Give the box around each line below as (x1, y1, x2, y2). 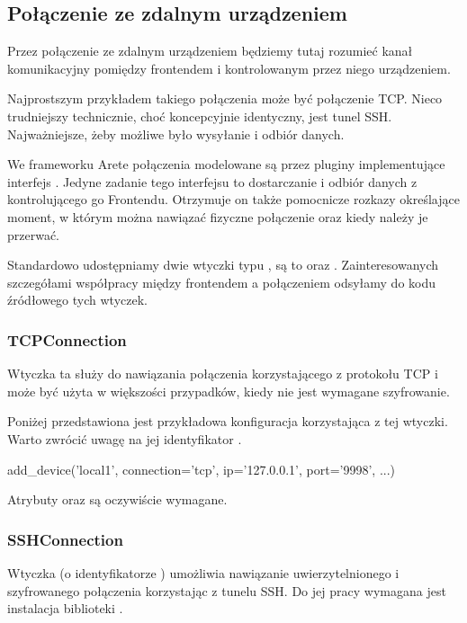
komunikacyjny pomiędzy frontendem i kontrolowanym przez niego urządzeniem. (7, 58, 451, 77)
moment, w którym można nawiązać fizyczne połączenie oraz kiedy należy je (7, 207, 428, 226)
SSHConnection (7, 528, 123, 550)
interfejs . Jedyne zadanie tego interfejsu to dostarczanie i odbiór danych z (7, 172, 418, 191)
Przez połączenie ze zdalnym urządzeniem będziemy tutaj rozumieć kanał (7, 41, 413, 60)
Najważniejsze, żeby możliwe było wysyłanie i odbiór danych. (7, 124, 345, 143)
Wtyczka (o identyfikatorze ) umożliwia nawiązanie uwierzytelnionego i (7, 563, 400, 582)
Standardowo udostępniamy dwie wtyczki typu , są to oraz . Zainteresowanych (7, 255, 439, 274)
